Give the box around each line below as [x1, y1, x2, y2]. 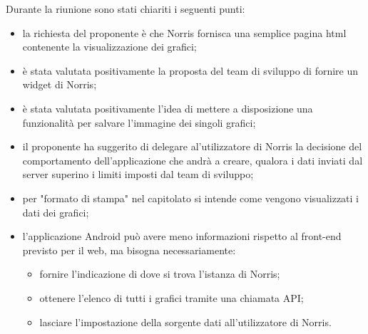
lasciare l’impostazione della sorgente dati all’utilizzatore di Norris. [39, 314, 332, 329]
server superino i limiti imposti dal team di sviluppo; [22, 167, 254, 182]
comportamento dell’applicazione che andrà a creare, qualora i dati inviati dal [22, 152, 363, 167]
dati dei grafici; [22, 204, 89, 219]
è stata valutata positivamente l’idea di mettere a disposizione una [22, 100, 313, 115]
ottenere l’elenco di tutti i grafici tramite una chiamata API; [39, 290, 304, 305]
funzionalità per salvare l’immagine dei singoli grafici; [22, 115, 256, 130]
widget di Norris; [22, 77, 97, 92]
